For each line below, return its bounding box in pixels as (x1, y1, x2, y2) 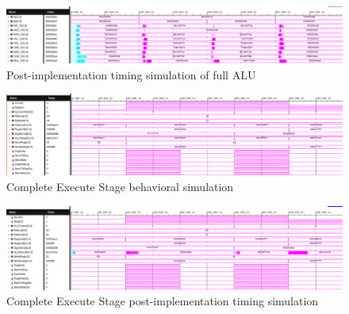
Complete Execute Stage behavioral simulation (6, 178, 234, 194)
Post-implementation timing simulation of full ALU (6, 66, 256, 82)
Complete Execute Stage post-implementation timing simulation (6, 293, 319, 309)
